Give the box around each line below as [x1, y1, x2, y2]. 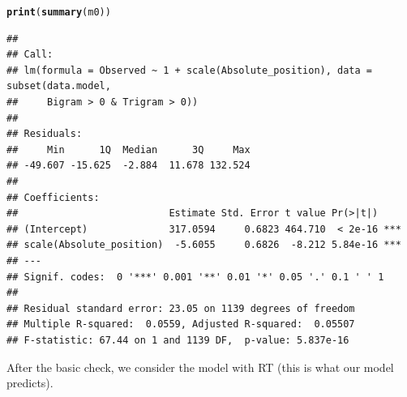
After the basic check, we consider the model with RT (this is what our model [6, 358, 394, 375]
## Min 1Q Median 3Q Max [6, 143, 251, 156]
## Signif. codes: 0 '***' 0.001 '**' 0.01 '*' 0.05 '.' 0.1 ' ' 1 [6, 271, 384, 283]
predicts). [6, 374, 54, 391]
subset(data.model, [6, 80, 111, 92]
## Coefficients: [6, 191, 100, 203]
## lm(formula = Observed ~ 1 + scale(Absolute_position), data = [6, 64, 373, 76]
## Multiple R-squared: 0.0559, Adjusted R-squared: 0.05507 [6, 318, 355, 331]
